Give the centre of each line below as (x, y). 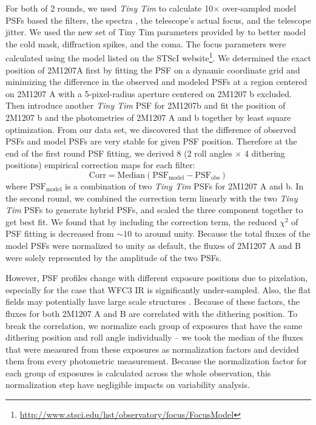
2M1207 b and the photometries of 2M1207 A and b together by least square (148, 117)
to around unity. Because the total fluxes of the (222, 233)
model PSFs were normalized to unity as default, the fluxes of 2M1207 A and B (153, 245)
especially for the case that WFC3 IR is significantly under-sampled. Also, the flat (158, 289)
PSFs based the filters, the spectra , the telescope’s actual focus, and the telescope (158, 20)
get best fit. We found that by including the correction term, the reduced (141, 221)
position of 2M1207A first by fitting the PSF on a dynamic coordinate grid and (153, 70)
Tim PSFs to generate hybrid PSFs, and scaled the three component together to (154, 210)
